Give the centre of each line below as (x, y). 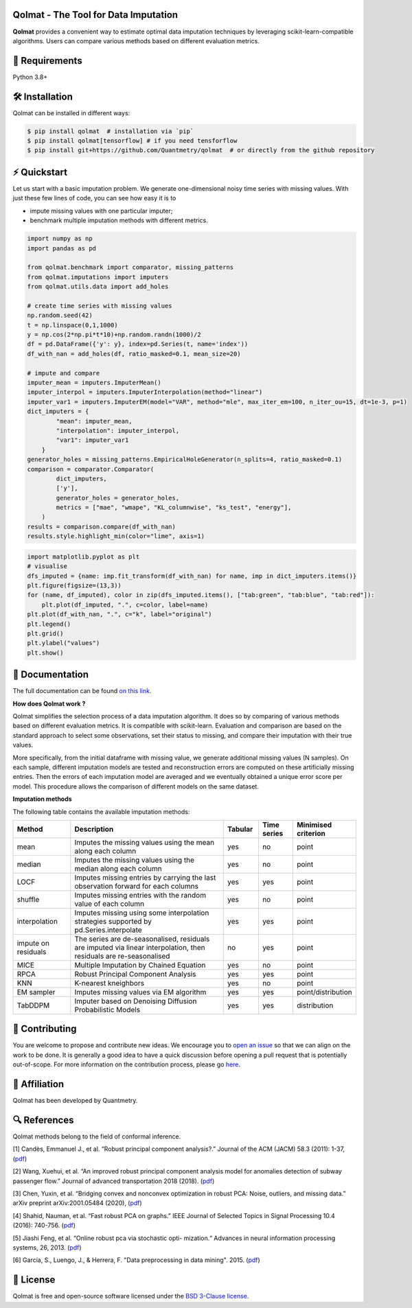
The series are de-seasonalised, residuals (142, 939)
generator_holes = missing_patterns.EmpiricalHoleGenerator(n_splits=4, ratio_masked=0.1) (185, 459)
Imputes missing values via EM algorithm (140, 992)
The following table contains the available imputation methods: (101, 811)
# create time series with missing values (100, 306)
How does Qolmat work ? (49, 703)
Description (94, 829)
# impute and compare (64, 373)
